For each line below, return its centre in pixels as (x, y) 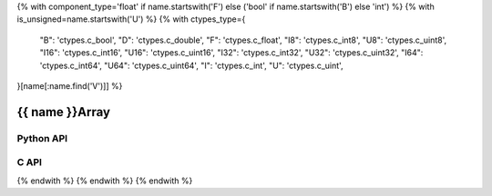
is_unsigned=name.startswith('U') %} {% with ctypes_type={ (131, 19)
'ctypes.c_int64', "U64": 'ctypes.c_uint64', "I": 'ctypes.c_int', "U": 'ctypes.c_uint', (191, 65)
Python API (42, 138)
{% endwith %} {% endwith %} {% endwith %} (105, 181)
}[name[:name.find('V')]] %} (70, 85)
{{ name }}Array (64, 112)
